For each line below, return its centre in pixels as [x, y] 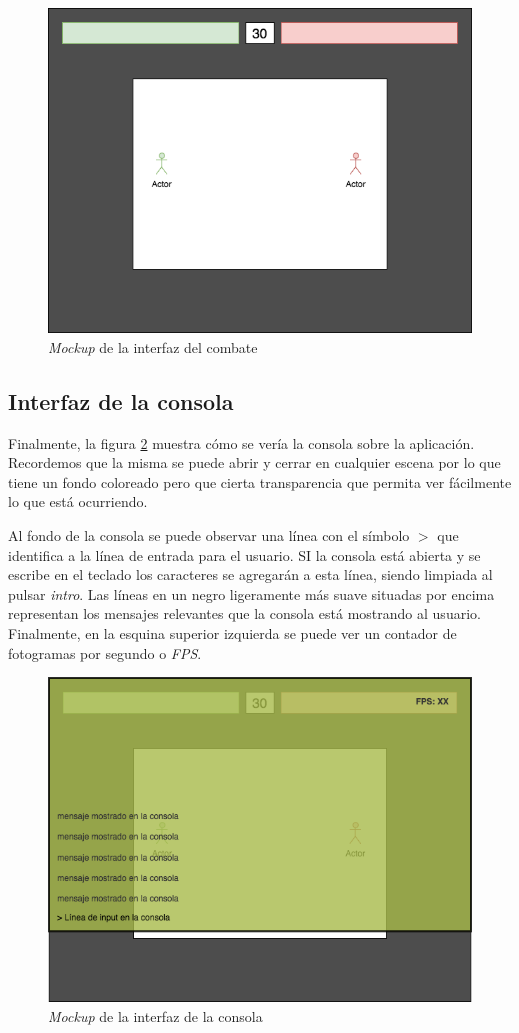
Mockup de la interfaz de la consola [155, 1015]
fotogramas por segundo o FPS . [105, 652]
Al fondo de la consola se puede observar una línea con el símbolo [209, 534]
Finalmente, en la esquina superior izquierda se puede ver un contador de [232, 632]
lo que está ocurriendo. [78, 501]
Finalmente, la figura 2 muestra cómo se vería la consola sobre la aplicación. [241, 442]
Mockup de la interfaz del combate [153, 346]
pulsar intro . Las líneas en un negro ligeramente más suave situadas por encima [251, 593]
